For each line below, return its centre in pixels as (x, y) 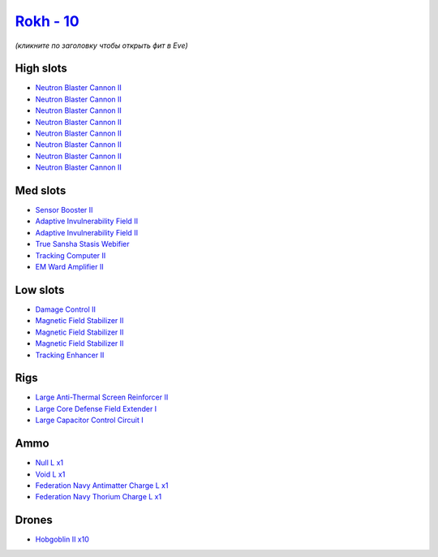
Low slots (40, 289)
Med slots (41, 190)
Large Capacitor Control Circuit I (89, 420)
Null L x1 (49, 463)
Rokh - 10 (47, 21)
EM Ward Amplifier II (70, 267)
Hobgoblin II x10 (62, 539)
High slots (41, 69)
